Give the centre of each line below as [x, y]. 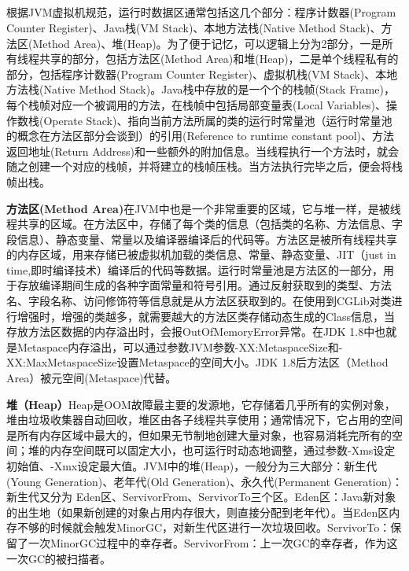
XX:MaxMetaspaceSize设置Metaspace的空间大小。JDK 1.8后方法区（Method [197, 362]
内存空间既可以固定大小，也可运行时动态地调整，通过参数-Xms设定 [223, 450]
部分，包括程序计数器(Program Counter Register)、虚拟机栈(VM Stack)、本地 [202, 74]
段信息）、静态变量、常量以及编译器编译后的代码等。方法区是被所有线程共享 [202, 239]
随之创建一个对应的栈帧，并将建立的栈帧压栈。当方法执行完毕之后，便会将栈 [204, 166]
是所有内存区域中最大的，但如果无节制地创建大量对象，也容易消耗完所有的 [199, 435]
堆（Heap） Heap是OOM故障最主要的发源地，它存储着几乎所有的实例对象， [201, 404]
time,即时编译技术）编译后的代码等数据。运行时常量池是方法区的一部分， [195, 269]
